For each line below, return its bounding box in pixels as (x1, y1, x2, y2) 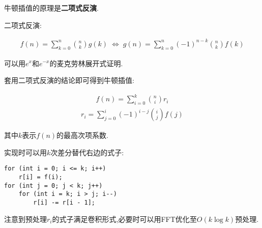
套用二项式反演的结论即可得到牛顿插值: (4, 75, 134, 85)
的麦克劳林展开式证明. (49, 58, 123, 68)
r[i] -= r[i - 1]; (33, 198, 95, 206)
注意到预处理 (4, 213, 47, 224)
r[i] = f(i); (18, 173, 63, 181)
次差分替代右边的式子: (50, 147, 124, 157)
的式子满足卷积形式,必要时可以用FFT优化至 (52, 213, 197, 224)
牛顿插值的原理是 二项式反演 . (4, 3, 99, 13)
